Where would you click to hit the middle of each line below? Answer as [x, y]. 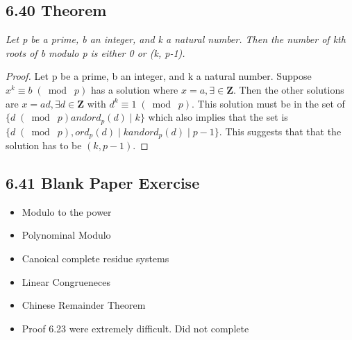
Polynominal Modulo [66, 235]
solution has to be [44, 145]
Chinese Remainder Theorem [84, 305]
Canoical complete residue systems [95, 258]
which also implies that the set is [218, 117]
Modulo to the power [67, 211]
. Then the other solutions [289, 89]
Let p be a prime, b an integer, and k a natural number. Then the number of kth [176, 39]
